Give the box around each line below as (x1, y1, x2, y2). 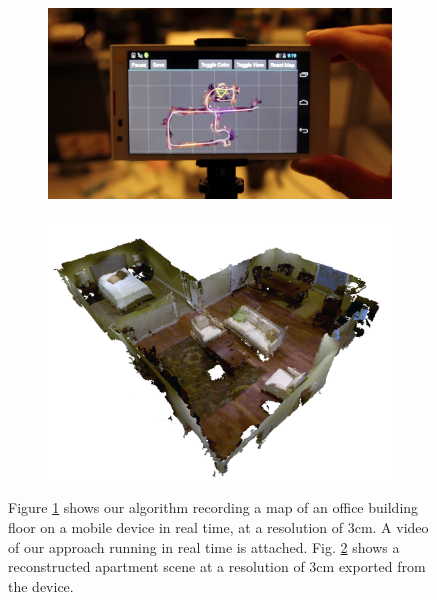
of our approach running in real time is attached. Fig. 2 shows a (8, 536, 400, 557)
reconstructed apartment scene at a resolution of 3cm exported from (8, 556, 426, 577)
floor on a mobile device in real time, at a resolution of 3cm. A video (8, 517, 429, 538)
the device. (8, 575, 74, 596)
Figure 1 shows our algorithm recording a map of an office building (8, 497, 419, 518)
